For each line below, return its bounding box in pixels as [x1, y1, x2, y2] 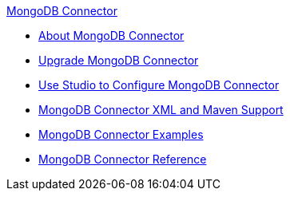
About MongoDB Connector [38, 29, 185, 42]
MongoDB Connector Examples [38, 128, 204, 141]
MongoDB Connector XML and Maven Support [38, 103, 284, 116]
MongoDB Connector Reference [38, 152, 207, 166]
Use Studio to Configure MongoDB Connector [38, 78, 280, 92]
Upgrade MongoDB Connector [38, 53, 199, 67]
